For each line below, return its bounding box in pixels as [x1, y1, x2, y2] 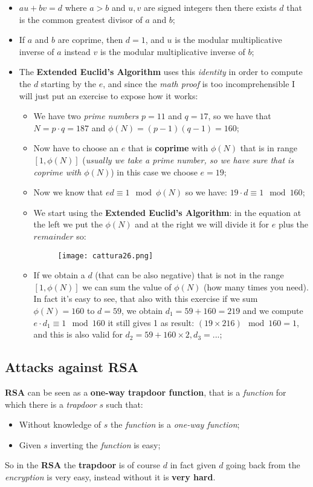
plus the [278, 218, 309, 230]
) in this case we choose [111, 165, 198, 178]
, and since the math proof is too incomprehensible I [103, 77, 295, 90]
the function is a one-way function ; [111, 418, 240, 431]
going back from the [226, 459, 300, 471]
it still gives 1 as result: [108, 316, 195, 328]
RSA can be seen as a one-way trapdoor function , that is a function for [5, 385, 286, 398]
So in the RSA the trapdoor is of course [5, 459, 161, 471]
